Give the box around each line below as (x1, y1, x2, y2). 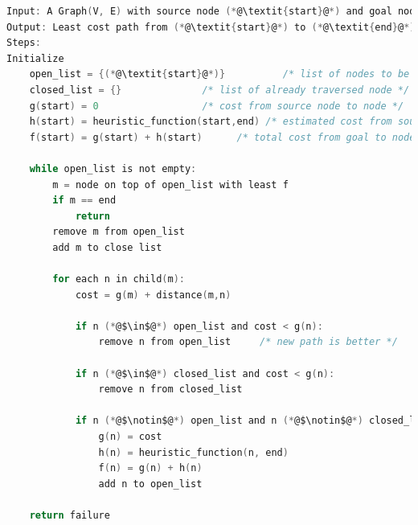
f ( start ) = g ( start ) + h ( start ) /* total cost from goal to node (29, 131, 416, 143)
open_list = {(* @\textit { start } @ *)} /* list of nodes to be (29, 68, 410, 80)
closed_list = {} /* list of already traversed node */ (29, 84, 410, 96)
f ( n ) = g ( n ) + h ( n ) (98, 462, 203, 474)
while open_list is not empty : (29, 162, 197, 174)
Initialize (6, 52, 64, 64)
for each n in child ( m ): (52, 273, 185, 285)
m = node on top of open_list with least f (52, 178, 289, 191)
